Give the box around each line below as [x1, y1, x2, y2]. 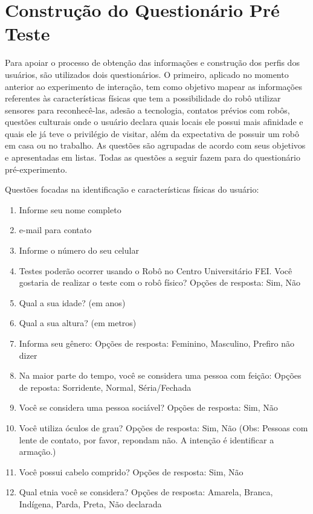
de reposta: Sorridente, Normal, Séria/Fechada [19, 381, 192, 393]
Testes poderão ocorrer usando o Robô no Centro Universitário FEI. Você [19, 264, 292, 277]
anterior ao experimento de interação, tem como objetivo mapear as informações [5, 80, 302, 92]
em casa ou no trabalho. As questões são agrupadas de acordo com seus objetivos [5, 139, 306, 152]
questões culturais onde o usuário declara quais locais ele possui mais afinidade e [5, 115, 303, 128]
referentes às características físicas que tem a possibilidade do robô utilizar [5, 92, 281, 104]
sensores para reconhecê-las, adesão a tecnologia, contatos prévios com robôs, [5, 103, 290, 116]
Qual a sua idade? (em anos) [19, 296, 126, 309]
